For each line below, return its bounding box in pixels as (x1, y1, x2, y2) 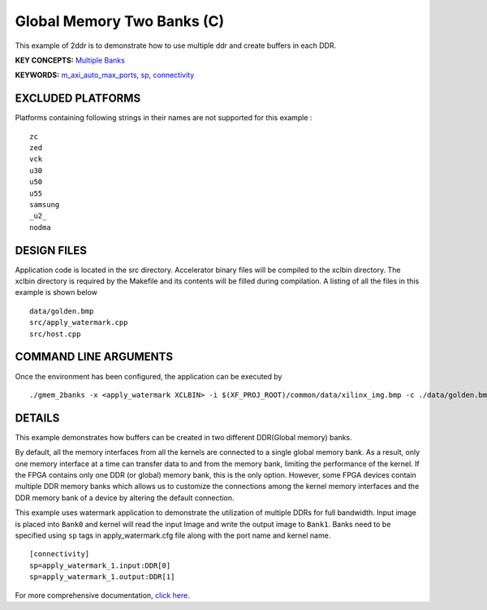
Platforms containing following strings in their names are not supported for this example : (15, 113, 312, 123)
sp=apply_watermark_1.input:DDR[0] (29, 560, 171, 570)
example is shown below (15, 288, 97, 297)
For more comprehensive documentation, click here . (15, 590, 190, 600)
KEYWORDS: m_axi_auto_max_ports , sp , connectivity (15, 70, 195, 80)
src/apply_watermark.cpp (29, 318, 128, 327)
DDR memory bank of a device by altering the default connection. (15, 492, 235, 503)
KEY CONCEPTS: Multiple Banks (15, 55, 125, 65)
